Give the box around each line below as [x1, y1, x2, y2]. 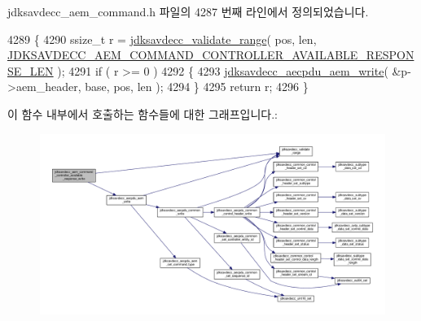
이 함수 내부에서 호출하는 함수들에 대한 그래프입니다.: [7, 105, 278, 122]
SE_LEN [7, 62, 54, 79]
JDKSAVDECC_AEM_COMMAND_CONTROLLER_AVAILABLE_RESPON [7, 46, 414, 63]
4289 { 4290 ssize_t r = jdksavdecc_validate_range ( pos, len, [7, 30, 317, 47]
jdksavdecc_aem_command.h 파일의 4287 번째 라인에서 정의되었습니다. [7, 3, 369, 20]
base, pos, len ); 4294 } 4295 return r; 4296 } [85, 78, 309, 95]
